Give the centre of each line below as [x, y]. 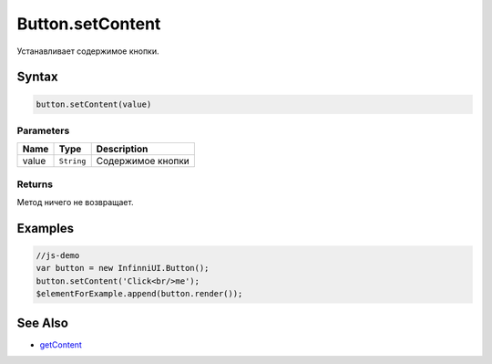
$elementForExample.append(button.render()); [139, 294]
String [72, 161]
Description [122, 149]
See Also [42, 322]
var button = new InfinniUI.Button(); [123, 268]
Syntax [37, 77]
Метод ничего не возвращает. [75, 203]
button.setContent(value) [94, 104]
